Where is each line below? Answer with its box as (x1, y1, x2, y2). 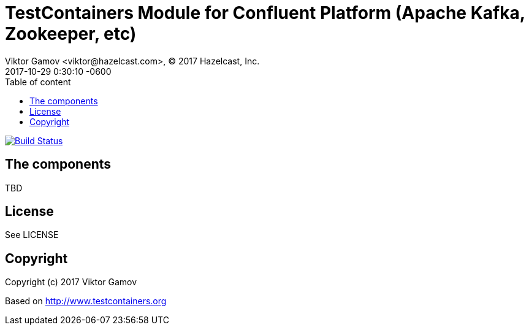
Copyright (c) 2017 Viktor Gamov (5, 277, 137, 288)
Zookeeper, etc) (5, 23, 137, 44)
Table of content (5, 76, 71, 87)
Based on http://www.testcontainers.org (5, 296, 167, 307)
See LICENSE (5, 229, 59, 240)
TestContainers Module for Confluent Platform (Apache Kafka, (5, 2, 525, 23)
